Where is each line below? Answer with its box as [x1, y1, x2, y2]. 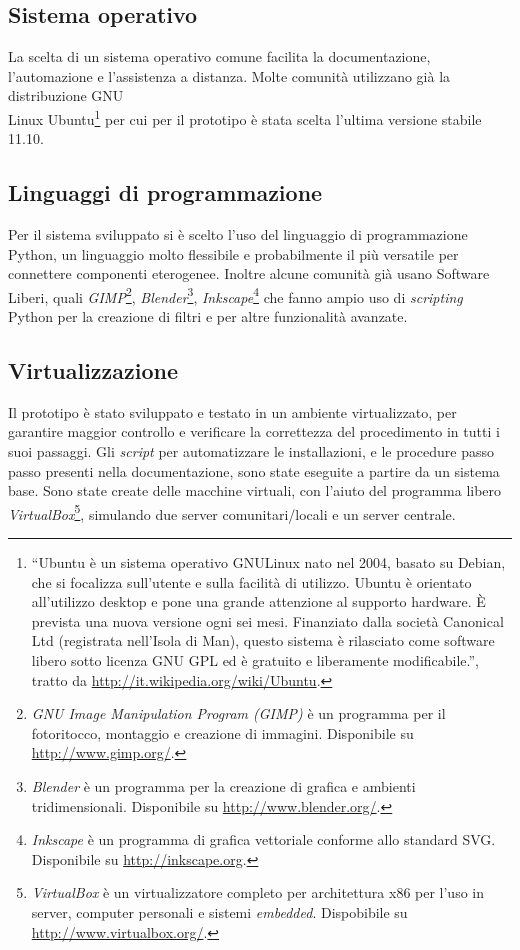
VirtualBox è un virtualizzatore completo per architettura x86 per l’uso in [31, 882, 485, 903]
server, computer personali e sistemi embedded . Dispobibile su [31, 901, 408, 922]
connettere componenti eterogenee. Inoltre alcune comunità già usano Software [8, 263, 490, 284]
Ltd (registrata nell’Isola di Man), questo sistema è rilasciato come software [31, 630, 495, 651]
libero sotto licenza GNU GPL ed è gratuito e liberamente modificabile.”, [31, 650, 480, 671]
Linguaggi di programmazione [8, 177, 323, 208]
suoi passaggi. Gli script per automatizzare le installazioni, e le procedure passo [8, 441, 495, 462]
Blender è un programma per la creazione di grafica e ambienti [31, 776, 416, 797]
